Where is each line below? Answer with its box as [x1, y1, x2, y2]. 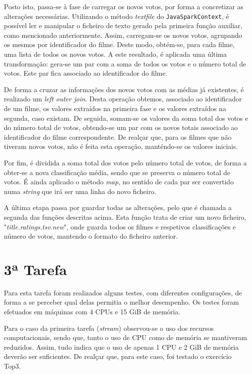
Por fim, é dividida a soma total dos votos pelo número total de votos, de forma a [4, 157, 247, 167]
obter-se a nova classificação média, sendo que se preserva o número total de [4, 167, 231, 177]
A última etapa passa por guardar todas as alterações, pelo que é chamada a [4, 202, 232, 212]
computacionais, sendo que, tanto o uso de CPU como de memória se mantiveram [4, 332, 247, 342]
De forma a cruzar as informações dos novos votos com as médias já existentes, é [4, 84, 244, 94]
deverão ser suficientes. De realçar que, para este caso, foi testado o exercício [4, 351, 232, 361]
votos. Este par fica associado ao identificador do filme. [4, 68, 168, 78]
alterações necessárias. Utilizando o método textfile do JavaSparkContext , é [4, 11, 229, 21]
